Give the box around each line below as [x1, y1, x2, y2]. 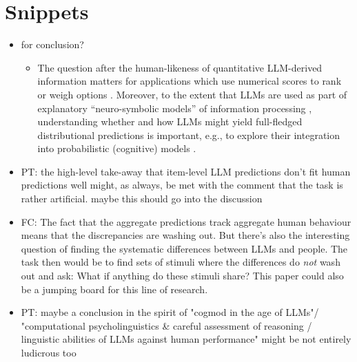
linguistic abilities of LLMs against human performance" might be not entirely [21, 332, 351, 346]
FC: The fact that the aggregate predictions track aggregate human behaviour [21, 214, 351, 228]
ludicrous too [21, 345, 76, 359]
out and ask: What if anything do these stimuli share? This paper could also [21, 268, 344, 283]
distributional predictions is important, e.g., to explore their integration [37, 127, 340, 142]
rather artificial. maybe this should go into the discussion [21, 191, 263, 206]
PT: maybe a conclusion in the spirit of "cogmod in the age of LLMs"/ [21, 305, 319, 319]
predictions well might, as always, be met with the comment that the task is [21, 178, 343, 192]
